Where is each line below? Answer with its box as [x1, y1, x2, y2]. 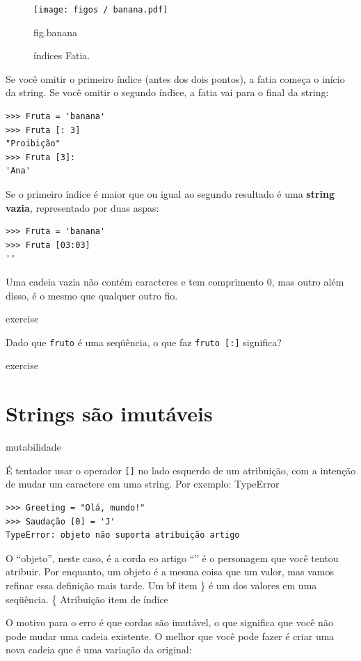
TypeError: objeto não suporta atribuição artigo [6, 530, 240, 541]
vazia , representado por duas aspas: [6, 200, 159, 215]
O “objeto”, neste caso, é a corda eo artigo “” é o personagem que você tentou [6, 550, 339, 565]
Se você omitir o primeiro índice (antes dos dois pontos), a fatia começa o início [6, 71, 345, 86]
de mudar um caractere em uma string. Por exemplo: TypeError [6, 476, 280, 491]
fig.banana [33, 24, 78, 39]
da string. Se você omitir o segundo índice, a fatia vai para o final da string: [6, 85, 329, 100]
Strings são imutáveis [6, 399, 213, 428]
